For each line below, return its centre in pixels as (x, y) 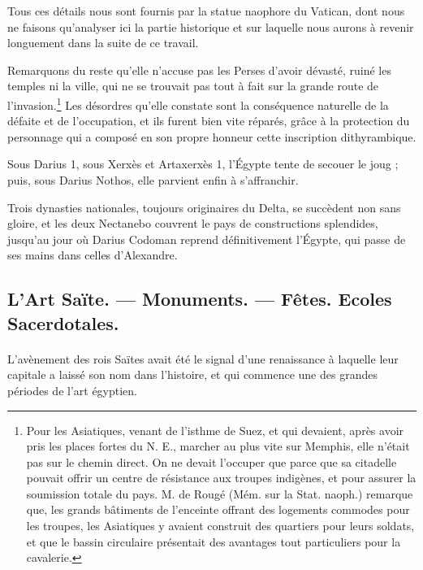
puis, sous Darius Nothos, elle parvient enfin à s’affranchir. (153, 180)
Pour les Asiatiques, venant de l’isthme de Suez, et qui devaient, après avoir (215, 430)
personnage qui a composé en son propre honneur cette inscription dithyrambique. (212, 136)
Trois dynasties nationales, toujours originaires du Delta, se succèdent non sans (204, 207)
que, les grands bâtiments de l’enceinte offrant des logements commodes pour (218, 509)
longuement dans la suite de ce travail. (103, 43)
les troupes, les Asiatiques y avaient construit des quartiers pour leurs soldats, (220, 526)
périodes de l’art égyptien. (73, 390)
